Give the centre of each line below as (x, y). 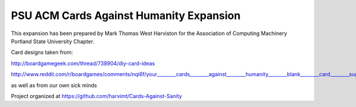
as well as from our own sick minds (54, 85)
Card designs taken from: (42, 52)
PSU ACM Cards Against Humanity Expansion (126, 15)
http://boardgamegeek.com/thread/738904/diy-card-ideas (83, 63)
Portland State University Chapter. (53, 41)
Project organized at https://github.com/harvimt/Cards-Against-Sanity (96, 96)
